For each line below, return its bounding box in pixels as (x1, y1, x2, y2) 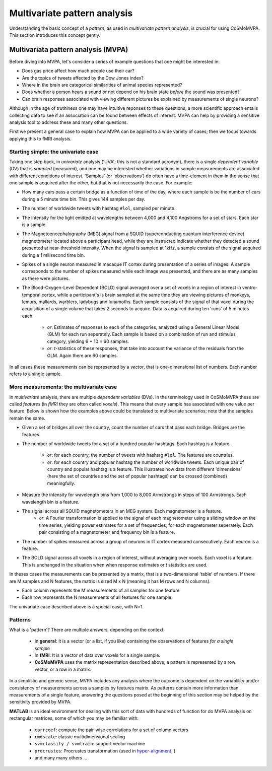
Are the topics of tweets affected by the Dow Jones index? (22, 75, 144, 81)
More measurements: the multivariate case (9, 383, 117, 390)
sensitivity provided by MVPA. (9, 699, 72, 705)
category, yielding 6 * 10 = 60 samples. (47, 338, 129, 344)
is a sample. (22, 222, 47, 228)
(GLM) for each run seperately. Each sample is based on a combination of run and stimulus (47, 331, 236, 337)
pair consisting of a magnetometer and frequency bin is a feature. (39, 529, 175, 535)
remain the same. (9, 415, 45, 421)
